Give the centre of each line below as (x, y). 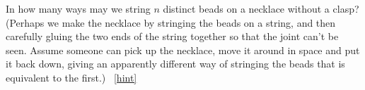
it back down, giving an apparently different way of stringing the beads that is (175, 64)
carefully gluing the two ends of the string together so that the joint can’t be (172, 36)
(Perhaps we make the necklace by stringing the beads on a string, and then (171, 22)
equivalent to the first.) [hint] (71, 77)
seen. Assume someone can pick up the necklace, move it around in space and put (183, 50)
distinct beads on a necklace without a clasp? (261, 8)
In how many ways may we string (78, 8)
